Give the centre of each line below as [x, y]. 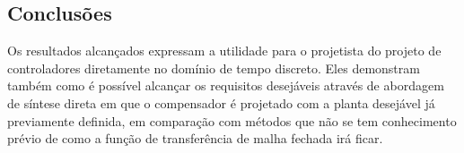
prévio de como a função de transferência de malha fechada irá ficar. [195, 138]
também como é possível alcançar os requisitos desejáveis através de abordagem [226, 85]
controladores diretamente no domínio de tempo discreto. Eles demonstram [214, 68]
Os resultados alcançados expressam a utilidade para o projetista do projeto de [224, 51]
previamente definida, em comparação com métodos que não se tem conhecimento [232, 120]
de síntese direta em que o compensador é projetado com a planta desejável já [221, 102]
